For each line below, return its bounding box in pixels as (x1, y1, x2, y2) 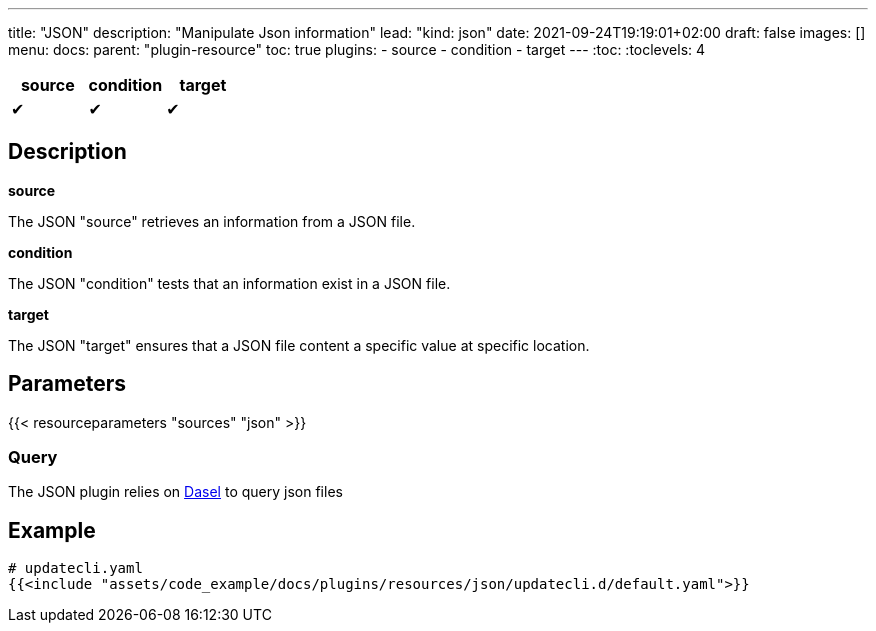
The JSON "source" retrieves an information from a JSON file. (8, 212, 416, 230)
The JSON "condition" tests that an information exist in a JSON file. (8, 274, 451, 292)
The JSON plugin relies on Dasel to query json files (8, 483, 343, 501)
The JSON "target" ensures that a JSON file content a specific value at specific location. (8, 336, 590, 354)
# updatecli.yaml (8, 560, 143, 577)
